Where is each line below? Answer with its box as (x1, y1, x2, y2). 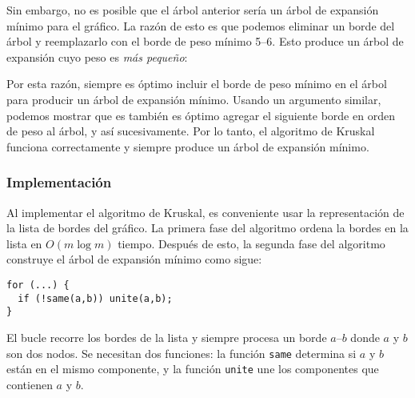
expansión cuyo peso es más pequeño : (6, 48, 188, 65)
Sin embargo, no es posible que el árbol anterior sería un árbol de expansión (6, 2, 379, 18)
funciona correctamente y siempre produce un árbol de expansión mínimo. (6, 138, 369, 155)
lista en (6, 235, 42, 251)
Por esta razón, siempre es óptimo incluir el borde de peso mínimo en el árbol (6, 75, 387, 92)
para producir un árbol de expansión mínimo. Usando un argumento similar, (6, 90, 381, 107)
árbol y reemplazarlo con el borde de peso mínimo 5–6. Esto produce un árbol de (6, 33, 404, 50)
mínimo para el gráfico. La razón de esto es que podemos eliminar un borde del (6, 17, 395, 34)
